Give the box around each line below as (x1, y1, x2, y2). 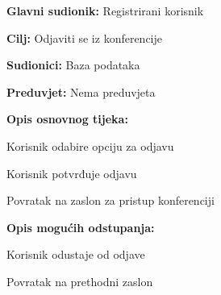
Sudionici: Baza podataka (6, 56, 140, 73)
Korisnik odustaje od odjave (6, 246, 145, 263)
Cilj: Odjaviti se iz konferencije (6, 29, 163, 46)
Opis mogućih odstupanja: (6, 218, 155, 235)
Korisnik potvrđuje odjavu (6, 164, 137, 181)
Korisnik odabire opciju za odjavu (6, 137, 174, 154)
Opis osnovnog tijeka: (6, 110, 128, 127)
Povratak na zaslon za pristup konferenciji (6, 192, 215, 209)
